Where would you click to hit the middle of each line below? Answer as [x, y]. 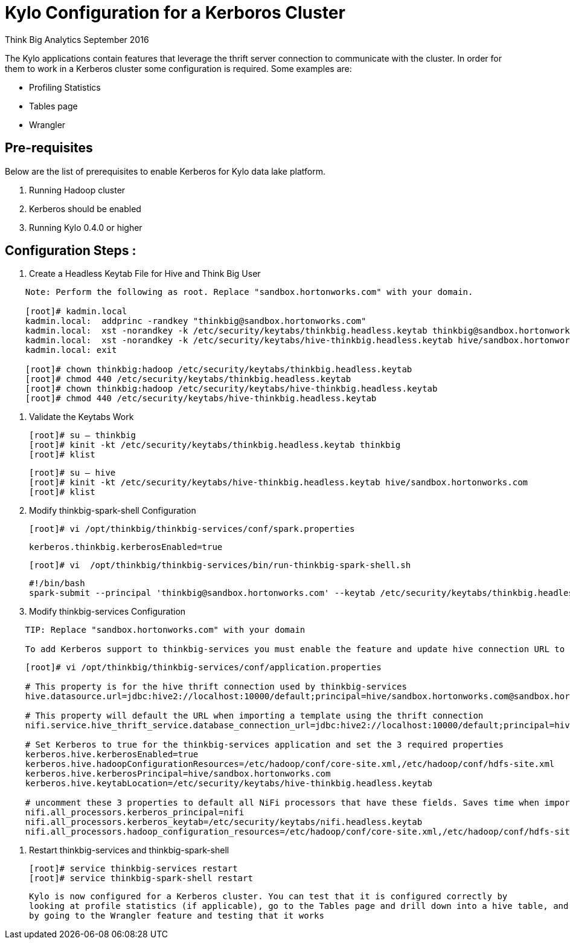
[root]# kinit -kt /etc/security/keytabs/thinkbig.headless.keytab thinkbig [215, 445]
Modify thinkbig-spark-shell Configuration [113, 511]
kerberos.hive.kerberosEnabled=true [112, 755]
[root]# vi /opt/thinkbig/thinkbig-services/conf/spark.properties [192, 529]
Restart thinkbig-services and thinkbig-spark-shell [129, 850]
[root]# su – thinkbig [83, 435]
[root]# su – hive [72, 473]
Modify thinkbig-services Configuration [107, 612]
